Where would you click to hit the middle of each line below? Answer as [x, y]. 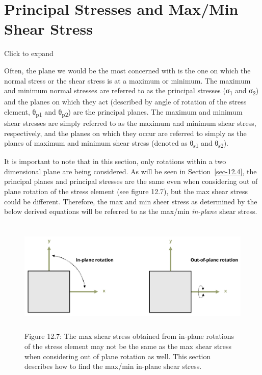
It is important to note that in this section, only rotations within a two [115, 161]
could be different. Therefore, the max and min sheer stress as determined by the [131, 201]
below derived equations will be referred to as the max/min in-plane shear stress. [131, 211]
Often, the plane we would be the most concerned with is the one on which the [127, 70]
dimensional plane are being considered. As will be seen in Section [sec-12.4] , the [130, 171]
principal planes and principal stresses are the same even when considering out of [131, 181]
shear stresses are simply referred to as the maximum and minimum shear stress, [130, 123]
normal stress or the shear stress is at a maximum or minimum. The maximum [127, 80]
